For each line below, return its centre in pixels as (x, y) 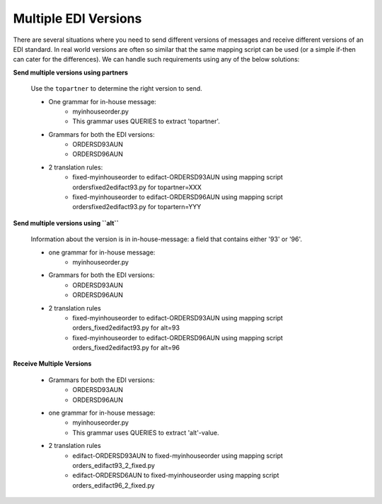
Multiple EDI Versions (77, 18)
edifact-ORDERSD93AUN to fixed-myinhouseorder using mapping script (178, 455)
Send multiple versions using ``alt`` (66, 223)
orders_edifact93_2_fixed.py (114, 465)
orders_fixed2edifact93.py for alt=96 (126, 348)
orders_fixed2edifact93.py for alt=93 (126, 328)
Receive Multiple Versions (52, 364)
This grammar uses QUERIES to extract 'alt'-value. (146, 432)
